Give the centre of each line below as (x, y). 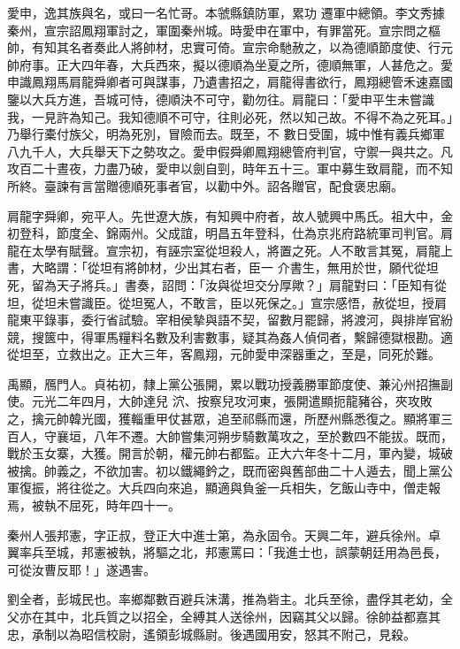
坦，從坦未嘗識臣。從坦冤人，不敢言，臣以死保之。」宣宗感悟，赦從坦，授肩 (227, 302)
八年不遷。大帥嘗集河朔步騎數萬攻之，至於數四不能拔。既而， (273, 435)
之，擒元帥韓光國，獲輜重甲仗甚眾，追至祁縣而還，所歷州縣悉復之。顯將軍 (224, 419)
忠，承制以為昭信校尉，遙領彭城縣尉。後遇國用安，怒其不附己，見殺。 (211, 634)
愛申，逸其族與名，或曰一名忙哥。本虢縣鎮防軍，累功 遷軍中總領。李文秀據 (226, 12)
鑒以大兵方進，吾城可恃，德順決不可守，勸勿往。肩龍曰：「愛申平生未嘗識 (221, 99)
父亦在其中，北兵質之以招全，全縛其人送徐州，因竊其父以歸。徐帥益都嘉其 (224, 616)
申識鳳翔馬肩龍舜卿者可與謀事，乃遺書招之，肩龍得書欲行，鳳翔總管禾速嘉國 (230, 82)
